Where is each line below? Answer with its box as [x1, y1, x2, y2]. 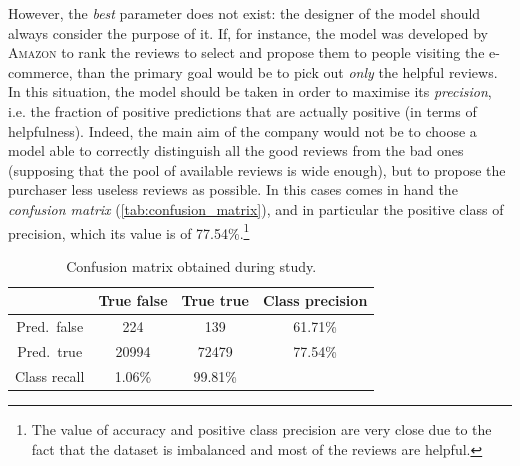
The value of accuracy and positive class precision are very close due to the [31, 419, 492, 439]
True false [98, 290, 168, 311]
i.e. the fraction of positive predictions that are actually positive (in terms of [8, 100, 477, 121]
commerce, [8, 61, 73, 82]
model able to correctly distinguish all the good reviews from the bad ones [8, 140, 464, 161]
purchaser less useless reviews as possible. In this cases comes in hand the [8, 179, 458, 200]
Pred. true [17, 341, 83, 362]
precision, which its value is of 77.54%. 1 [8, 219, 250, 243]
